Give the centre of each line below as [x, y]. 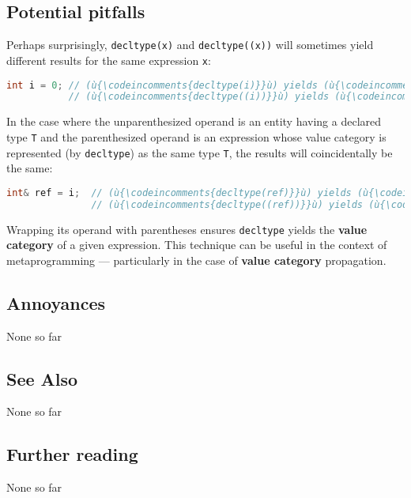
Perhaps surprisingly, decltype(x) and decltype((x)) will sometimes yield [190, 45]
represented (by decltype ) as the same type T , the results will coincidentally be [200, 152]
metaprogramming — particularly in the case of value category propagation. [196, 260]
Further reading [72, 454]
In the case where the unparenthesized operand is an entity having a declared [194, 121]
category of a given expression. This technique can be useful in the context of [197, 245]
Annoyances [56, 302]
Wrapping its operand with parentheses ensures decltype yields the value [187, 229]
